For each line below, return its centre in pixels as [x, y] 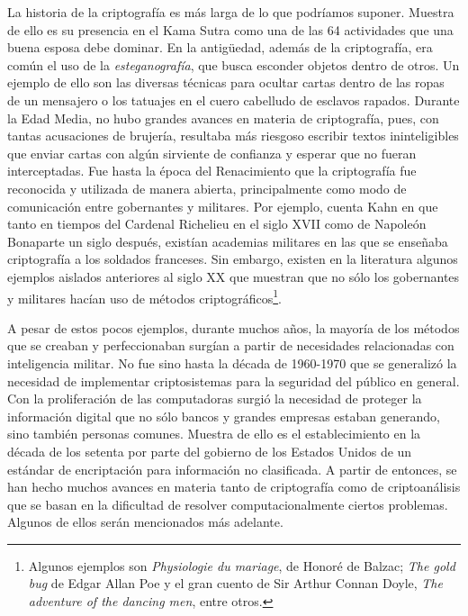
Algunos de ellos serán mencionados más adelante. [145, 522]
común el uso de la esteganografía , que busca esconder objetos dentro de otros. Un [234, 64]
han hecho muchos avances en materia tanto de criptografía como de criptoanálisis [234, 487]
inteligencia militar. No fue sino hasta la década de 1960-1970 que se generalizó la [232, 362]
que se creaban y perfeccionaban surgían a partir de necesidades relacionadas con [231, 345]
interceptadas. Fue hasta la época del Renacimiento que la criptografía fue [212, 171]
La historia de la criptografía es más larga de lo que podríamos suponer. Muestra [231, 12]
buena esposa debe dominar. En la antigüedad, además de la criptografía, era [220, 47]
